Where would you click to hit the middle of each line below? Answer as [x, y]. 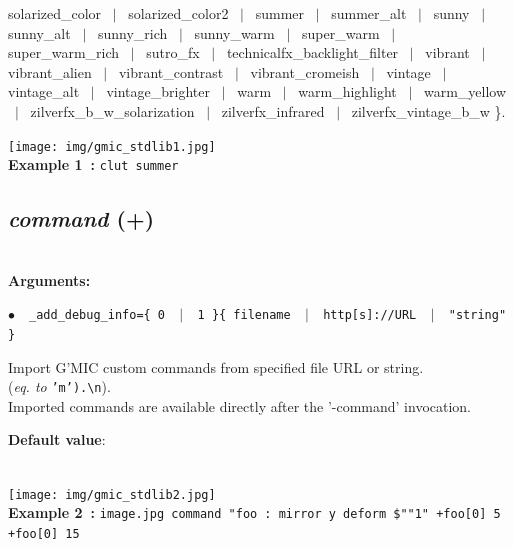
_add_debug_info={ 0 [97, 315]
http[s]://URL [370, 315]
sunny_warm [234, 32]
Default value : [57, 439]
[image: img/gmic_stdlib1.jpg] [112, 146]
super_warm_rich [64, 52]
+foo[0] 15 [44, 533]
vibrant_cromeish [305, 71]
